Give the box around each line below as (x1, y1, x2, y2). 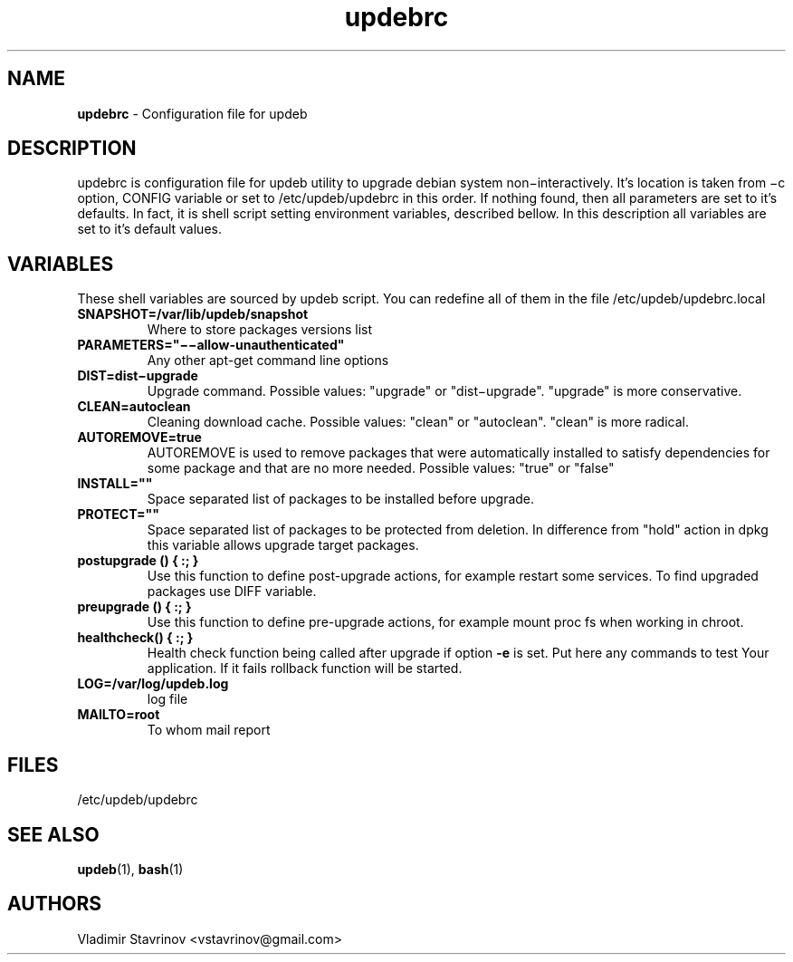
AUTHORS (7, 892, 102, 916)
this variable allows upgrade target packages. (147, 537, 419, 553)
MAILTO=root (77, 707, 160, 723)
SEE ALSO (7, 823, 100, 846)
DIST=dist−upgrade (77, 368, 198, 384)
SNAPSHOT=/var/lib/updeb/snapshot (77, 306, 309, 322)
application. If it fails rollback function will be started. (147, 660, 463, 677)
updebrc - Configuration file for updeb (77, 105, 308, 121)
